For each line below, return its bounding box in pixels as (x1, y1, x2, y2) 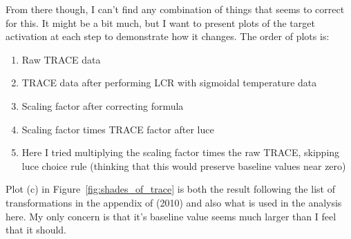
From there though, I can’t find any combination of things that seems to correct (6, 2, 345, 16)
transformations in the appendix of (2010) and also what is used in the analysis (6, 195, 342, 209)
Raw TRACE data (21, 52, 101, 66)
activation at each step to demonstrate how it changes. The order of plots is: (6, 29, 330, 44)
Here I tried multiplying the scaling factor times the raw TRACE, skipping (21, 145, 340, 160)
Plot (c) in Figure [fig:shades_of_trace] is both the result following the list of (6, 182, 335, 196)
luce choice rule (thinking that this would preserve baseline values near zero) (21, 158, 346, 173)
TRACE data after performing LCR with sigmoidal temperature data (21, 75, 317, 90)
